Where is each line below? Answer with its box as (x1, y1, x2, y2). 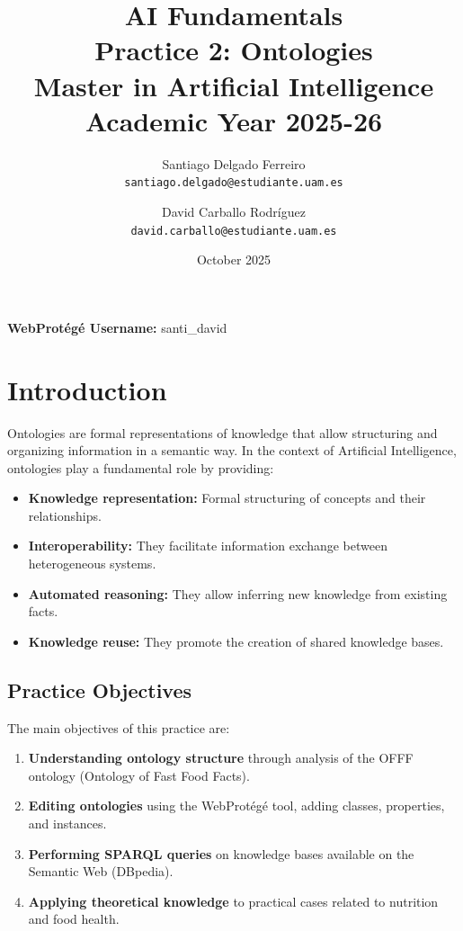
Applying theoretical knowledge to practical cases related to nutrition (28, 891, 439, 910)
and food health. (28, 909, 120, 928)
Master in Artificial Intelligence (33, 67, 434, 103)
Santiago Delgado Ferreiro (162, 154, 306, 173)
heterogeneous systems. (28, 554, 156, 573)
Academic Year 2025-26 (85, 102, 383, 139)
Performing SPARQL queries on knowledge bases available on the (28, 844, 414, 863)
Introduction (7, 371, 167, 407)
